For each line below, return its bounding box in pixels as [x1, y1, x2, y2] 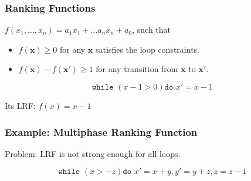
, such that [132, 23, 171, 36]
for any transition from [96, 63, 178, 75]
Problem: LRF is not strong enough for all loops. [5, 147, 181, 159]
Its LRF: [5, 100, 36, 111]
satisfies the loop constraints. [96, 43, 199, 55]
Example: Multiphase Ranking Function [5, 124, 198, 139]
